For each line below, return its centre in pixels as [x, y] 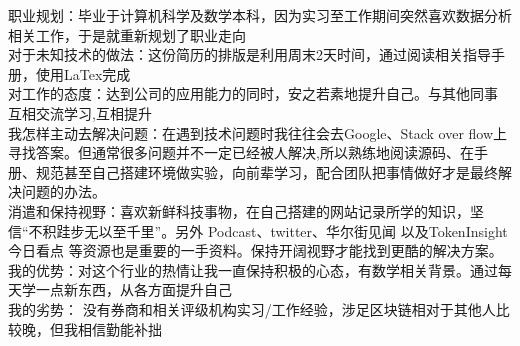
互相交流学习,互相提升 [80, 112]
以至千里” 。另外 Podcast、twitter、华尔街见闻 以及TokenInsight [303, 230]
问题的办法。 [63, 191]
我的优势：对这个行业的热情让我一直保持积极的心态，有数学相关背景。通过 [253, 269]
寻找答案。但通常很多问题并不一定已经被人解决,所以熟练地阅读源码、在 [241, 152]
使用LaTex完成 [83, 73]
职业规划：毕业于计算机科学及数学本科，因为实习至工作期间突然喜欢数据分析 [260, 15]
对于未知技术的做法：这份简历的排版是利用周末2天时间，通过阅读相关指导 [249, 54]
